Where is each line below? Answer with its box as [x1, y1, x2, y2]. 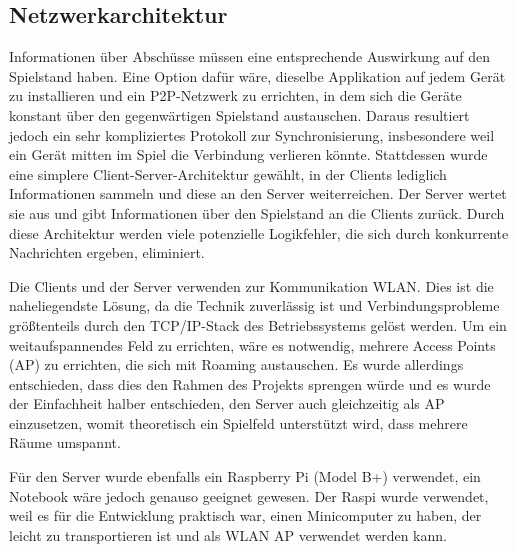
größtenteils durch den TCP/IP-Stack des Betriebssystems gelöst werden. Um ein [9, 314, 507, 335]
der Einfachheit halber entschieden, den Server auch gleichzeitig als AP [9, 393, 445, 414]
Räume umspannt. [9, 432, 121, 453]
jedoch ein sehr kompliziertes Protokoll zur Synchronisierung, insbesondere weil [9, 124, 495, 145]
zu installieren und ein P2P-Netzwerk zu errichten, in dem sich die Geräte [9, 85, 462, 106]
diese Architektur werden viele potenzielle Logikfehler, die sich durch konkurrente [9, 222, 509, 243]
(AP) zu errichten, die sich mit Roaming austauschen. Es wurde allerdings [9, 354, 464, 375]
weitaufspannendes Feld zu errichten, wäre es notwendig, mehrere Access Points [9, 334, 496, 355]
